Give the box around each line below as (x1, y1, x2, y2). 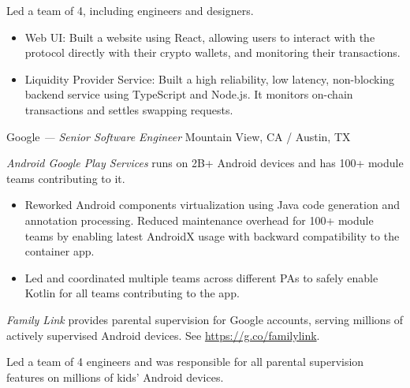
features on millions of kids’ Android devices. (6, 368, 224, 385)
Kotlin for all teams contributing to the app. (24, 285, 240, 301)
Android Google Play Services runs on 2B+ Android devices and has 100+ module (6, 155, 404, 171)
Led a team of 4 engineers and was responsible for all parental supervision (6, 353, 364, 370)
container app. (24, 243, 95, 259)
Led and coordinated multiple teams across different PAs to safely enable (24, 269, 378, 285)
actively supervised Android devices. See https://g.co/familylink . (6, 326, 320, 343)
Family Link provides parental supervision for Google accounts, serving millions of (6, 311, 404, 327)
